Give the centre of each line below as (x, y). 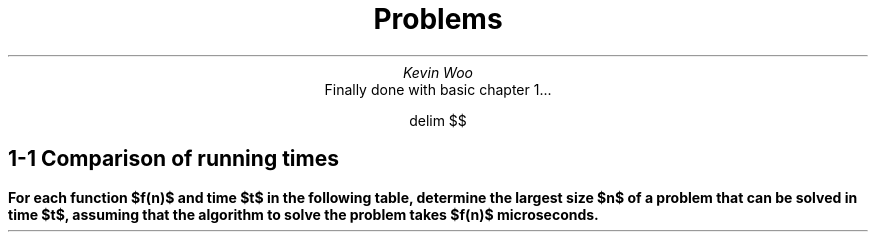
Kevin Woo (437, 72)
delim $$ (438, 120)
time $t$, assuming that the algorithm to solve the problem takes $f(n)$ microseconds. (303, 214)
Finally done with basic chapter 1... (438, 89)
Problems (438, 19)
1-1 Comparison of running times (173, 159)
